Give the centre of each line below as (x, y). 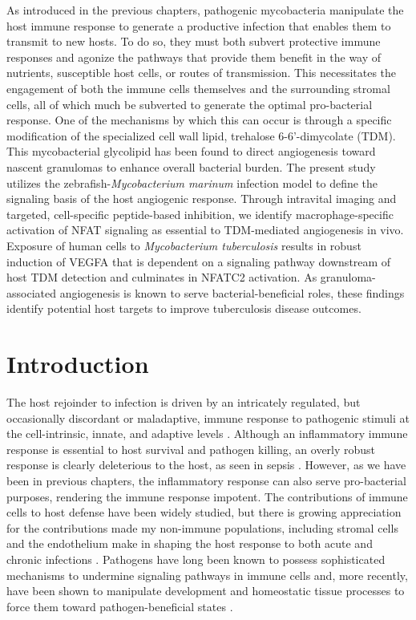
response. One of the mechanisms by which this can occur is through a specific (199, 120)
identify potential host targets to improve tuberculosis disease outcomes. (184, 308)
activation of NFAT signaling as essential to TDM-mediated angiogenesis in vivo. (205, 230)
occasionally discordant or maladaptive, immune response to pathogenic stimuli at (208, 417)
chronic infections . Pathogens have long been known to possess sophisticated (196, 559)
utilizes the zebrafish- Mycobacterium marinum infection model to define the (192, 182)
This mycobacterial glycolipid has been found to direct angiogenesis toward (191, 151)
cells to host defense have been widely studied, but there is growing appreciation (204, 512)
